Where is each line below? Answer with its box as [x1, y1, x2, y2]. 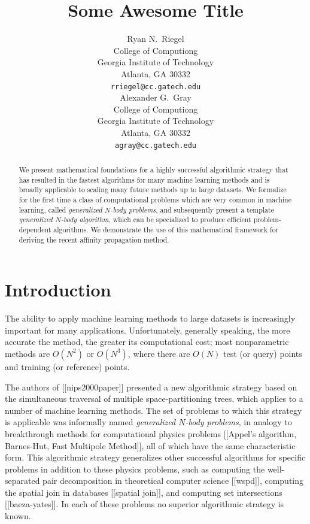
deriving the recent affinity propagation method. [19, 234, 169, 244]
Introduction [5, 277, 111, 302]
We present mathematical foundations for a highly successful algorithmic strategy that [19, 164, 288, 174]
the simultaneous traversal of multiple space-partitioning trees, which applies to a [5, 392, 303, 405]
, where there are [127, 347, 190, 359]
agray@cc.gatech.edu [114, 141, 197, 150]
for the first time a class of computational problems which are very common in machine [19, 194, 292, 204]
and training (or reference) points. [5, 360, 130, 372]
